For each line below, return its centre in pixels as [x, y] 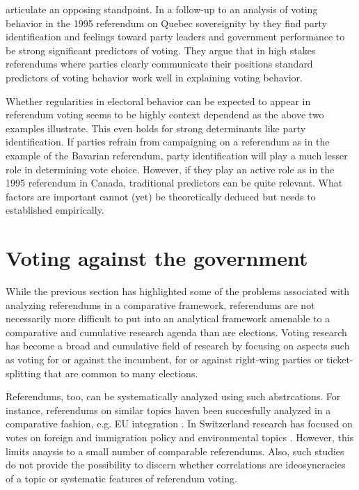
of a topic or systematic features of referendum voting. [121, 478]
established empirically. [55, 210]
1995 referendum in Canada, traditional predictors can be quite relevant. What [174, 183]
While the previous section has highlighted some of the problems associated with [178, 291]
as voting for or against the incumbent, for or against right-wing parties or [165, 359]
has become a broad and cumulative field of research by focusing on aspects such [178, 346]
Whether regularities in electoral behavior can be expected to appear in [158, 101]
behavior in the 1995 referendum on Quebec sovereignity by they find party [166, 23]
